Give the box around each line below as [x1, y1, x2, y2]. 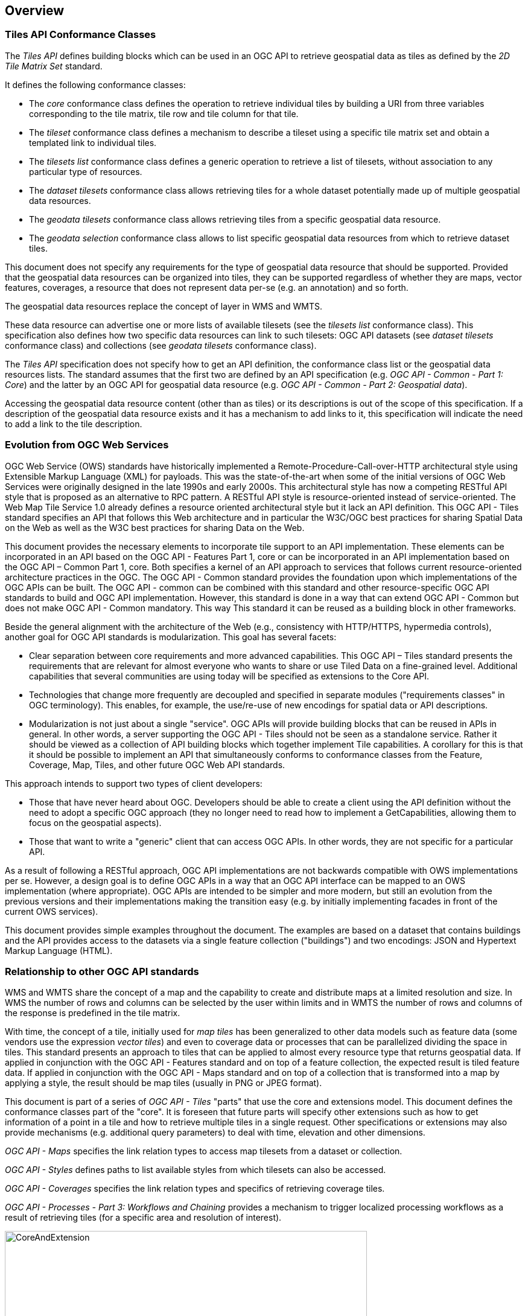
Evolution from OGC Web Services [5, 439, 169, 451]
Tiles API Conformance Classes [5, 28, 156, 41]
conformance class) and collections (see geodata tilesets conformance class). [5, 340, 317, 351]
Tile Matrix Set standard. [5, 60, 103, 71]
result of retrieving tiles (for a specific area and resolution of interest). [5, 1212, 282, 1223]
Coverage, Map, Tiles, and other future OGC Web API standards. [29, 759, 285, 770]
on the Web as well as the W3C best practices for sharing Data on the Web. [5, 522, 305, 533]
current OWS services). [5, 906, 98, 917]
